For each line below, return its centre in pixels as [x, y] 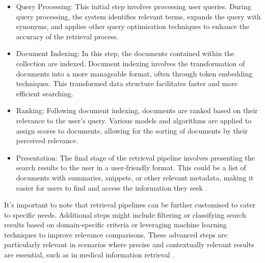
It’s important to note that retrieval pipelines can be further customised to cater [130, 205]
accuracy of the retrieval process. [67, 36]
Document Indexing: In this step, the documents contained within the [125, 53]
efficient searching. [45, 93]
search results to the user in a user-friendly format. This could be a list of [131, 167]
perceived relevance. [47, 140]
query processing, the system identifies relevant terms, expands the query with [138, 16]
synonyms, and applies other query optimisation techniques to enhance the [133, 26]
